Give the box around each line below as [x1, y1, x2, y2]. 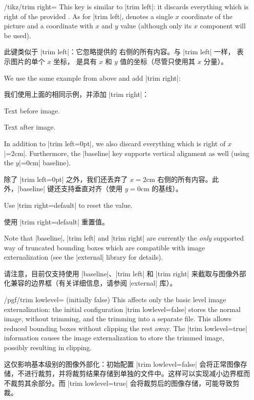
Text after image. [4, 122, 56, 132]
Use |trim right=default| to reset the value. [4, 200, 133, 210]
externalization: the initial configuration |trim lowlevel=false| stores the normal [4, 304, 241, 314]
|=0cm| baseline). [19, 157, 71, 168]
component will [200, 21, 246, 31]
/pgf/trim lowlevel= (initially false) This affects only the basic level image [4, 294, 226, 305]
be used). [4, 30, 31, 40]
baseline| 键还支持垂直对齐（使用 [19, 183, 123, 194]
